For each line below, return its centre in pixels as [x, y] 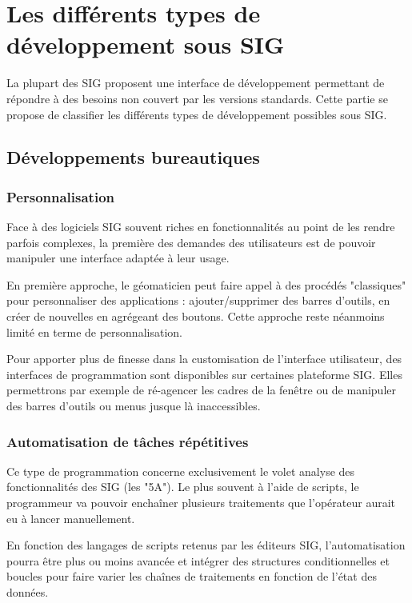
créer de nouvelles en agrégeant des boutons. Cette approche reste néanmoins [196, 316]
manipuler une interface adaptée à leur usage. [118, 258]
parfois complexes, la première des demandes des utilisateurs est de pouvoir [191, 242]
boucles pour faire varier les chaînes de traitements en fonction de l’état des [192, 576]
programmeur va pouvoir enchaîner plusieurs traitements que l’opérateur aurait [201, 503]
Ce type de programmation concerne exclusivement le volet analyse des [181, 471]
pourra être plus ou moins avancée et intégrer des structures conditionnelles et [198, 560]
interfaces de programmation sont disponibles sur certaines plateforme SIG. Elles [204, 374]
